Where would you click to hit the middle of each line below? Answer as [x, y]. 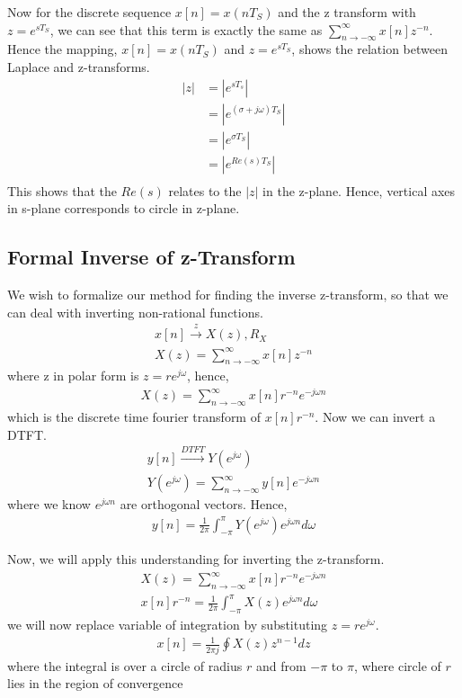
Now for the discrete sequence [89, 12]
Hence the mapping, [62, 49]
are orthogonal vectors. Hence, [204, 504]
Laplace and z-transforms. [79, 66]
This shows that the [62, 190]
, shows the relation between [369, 49]
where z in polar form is [73, 376]
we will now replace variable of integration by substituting [168, 625]
